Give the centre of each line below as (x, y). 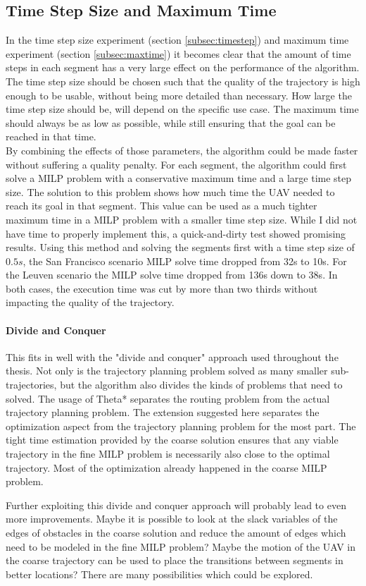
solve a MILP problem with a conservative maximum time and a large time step (179, 178)
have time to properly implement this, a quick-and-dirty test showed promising (176, 233)
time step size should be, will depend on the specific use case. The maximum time (182, 109)
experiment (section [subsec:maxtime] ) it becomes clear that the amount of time (178, 53)
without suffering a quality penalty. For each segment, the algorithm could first (176, 164)
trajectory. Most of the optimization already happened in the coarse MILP (166, 467)
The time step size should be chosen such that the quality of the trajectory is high (183, 81)
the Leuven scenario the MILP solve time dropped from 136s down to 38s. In (172, 275)
